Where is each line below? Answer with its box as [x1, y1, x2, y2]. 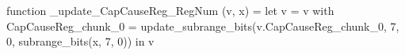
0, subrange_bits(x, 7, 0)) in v [6, 33, 155, 49]
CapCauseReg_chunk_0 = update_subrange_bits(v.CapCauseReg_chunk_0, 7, [6, 17, 399, 34]
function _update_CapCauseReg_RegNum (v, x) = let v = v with [6, 2, 334, 18]
